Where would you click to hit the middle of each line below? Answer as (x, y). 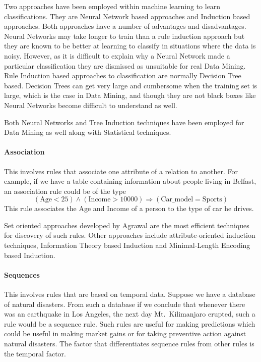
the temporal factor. (35, 353)
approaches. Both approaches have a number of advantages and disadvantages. (125, 26)
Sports (212, 200)
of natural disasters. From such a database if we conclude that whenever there (125, 304)
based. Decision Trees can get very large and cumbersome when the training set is (131, 85)
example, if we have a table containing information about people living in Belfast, (130, 181)
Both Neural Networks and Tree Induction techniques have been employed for (124, 122)
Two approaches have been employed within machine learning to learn (112, 6)
